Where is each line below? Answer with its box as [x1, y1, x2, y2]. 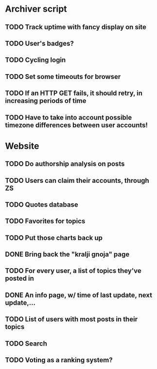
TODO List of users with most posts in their [5, 315, 138, 324]
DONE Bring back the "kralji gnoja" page [5, 250, 130, 259]
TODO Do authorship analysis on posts [5, 160, 125, 168]
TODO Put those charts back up [5, 233, 103, 242]
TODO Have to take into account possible [5, 113, 132, 121]
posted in [5, 274, 34, 283]
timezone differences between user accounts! [5, 121, 148, 129]
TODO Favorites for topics [5, 217, 86, 225]
